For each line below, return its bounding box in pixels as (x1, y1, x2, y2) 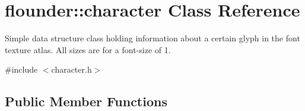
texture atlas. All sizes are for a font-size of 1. (5, 43, 171, 56)
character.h (51, 63, 92, 76)
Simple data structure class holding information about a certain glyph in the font (5, 32, 300, 44)
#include (5, 63, 38, 76)
